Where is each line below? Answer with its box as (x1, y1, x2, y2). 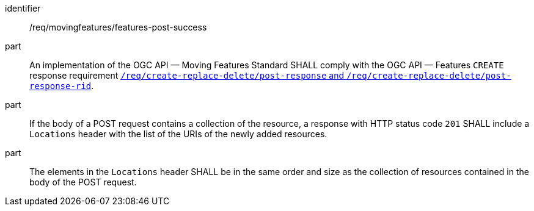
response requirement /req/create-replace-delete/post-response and (29, 70, 344, 80)
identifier (5, 3, 41, 13)
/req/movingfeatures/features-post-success (29, 22, 207, 32)
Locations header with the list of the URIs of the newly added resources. (29, 129, 327, 139)
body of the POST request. (29, 177, 137, 187)
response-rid (29, 81, 92, 91)
